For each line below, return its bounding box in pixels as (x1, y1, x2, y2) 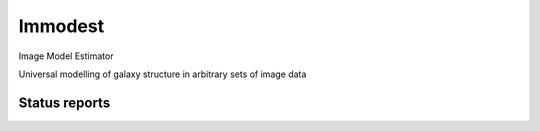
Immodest (18, 15, 105, 37)
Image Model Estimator (18, 50, 114, 62)
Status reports (18, 94, 111, 111)
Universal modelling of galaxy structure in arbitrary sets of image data (18, 68, 307, 80)
